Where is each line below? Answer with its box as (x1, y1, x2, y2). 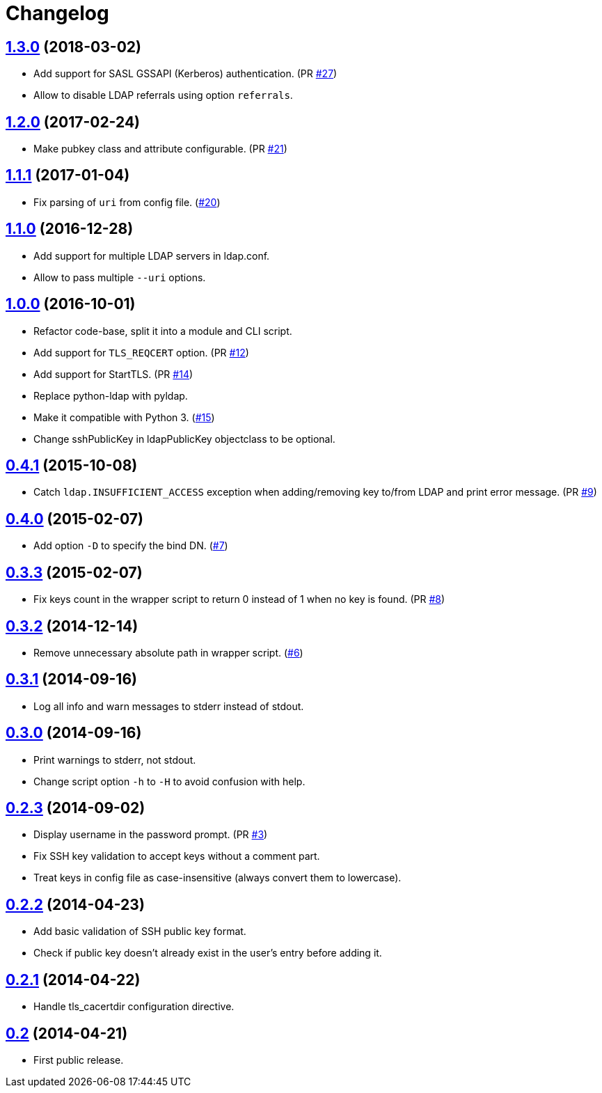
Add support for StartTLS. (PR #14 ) (33, 368, 193, 380)
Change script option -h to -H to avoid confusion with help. (33, 775, 306, 787)
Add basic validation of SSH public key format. (33, 925, 246, 938)
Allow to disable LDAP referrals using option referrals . (33, 89, 293, 102)
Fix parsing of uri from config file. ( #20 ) (33, 196, 221, 208)
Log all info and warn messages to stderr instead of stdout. (33, 700, 304, 712)
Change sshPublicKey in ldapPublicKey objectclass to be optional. (33, 432, 335, 445)
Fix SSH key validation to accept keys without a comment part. (33, 850, 320, 863)
